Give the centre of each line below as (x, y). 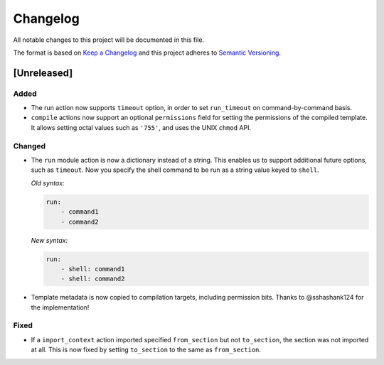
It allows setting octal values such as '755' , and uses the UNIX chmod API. (141, 127)
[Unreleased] (43, 73)
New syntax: (49, 240)
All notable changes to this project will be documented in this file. (109, 40)
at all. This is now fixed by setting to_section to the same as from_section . (146, 350)
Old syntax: (48, 183)
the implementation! (60, 307)
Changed (30, 146)
